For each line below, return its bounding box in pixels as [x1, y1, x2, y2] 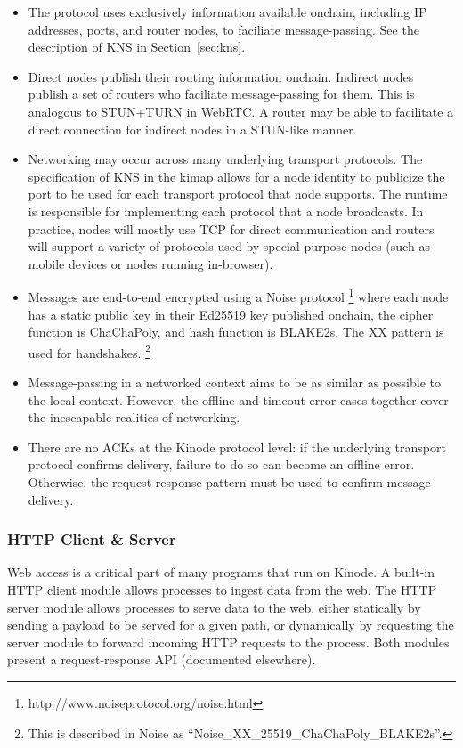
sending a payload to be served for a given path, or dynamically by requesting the [7, 615, 454, 634]
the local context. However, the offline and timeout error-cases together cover [28, 390, 449, 409]
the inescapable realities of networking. [28, 408, 240, 427]
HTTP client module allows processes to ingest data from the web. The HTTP [7, 580, 437, 598]
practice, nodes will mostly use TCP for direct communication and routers [28, 219, 435, 238]
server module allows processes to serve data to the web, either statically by [7, 598, 421, 616]
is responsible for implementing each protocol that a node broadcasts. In [28, 201, 424, 220]
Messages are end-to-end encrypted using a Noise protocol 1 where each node [28, 285, 449, 305]
